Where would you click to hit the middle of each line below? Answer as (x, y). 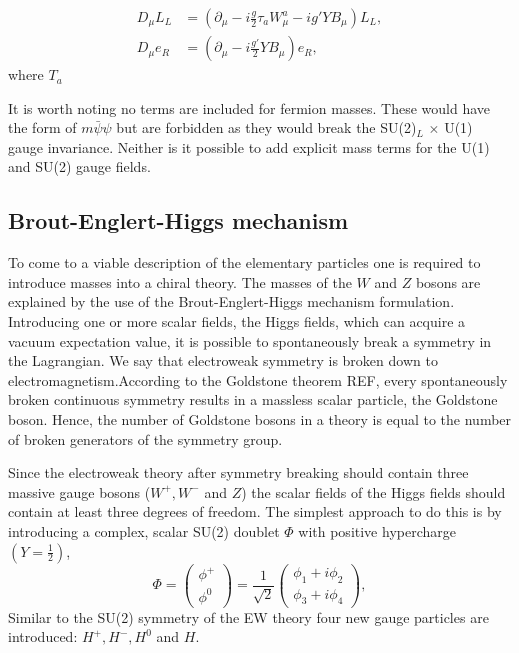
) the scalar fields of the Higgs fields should (373, 491)
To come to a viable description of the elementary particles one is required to (244, 262)
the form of (42, 127)
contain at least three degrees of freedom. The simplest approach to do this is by (255, 511)
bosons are (448, 281)
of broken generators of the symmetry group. (145, 438)
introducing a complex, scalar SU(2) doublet (144, 530)
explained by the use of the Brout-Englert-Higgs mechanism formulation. (231, 301)
